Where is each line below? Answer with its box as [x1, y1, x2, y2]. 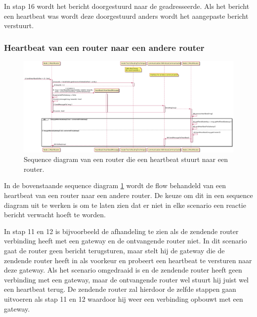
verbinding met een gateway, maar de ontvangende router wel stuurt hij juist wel [4, 274, 249, 284]
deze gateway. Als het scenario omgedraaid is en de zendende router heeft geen [4, 265, 242, 275]
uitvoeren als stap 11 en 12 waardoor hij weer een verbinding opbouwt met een [4, 293, 243, 304]
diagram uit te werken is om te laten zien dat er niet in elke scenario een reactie [4, 199, 246, 210]
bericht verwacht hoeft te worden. [4, 209, 106, 220]
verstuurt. [4, 20, 34, 31]
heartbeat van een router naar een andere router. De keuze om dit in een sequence [4, 190, 253, 200]
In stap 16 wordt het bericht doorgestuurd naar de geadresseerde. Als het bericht [4, 1, 250, 11]
